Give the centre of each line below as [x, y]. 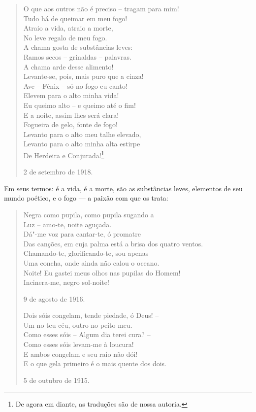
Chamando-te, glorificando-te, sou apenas [86, 253]
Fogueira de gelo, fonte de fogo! [70, 124]
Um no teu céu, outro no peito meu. [78, 325]
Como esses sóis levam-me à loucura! [79, 344]
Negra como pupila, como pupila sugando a [89, 214]
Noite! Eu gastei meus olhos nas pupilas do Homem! [102, 272]
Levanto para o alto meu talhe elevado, [82, 134]
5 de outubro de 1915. [56, 380]
